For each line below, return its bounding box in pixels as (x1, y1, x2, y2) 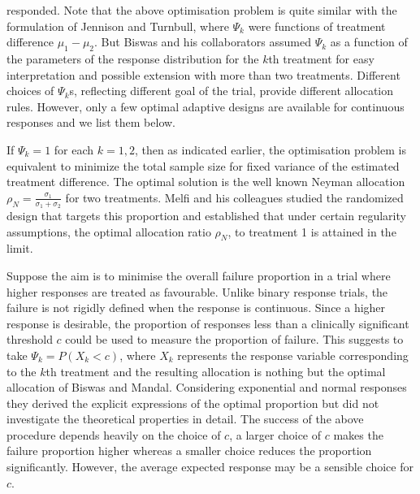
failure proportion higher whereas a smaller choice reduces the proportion (6, 442, 372, 459)
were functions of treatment (248, 17, 386, 34)
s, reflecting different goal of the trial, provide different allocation (69, 82, 394, 99)
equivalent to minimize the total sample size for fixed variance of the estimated (6, 157, 400, 174)
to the (6, 362, 37, 379)
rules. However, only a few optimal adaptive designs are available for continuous (6, 97, 405, 115)
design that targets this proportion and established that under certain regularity (6, 206, 406, 223)
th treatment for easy (268, 50, 375, 67)
